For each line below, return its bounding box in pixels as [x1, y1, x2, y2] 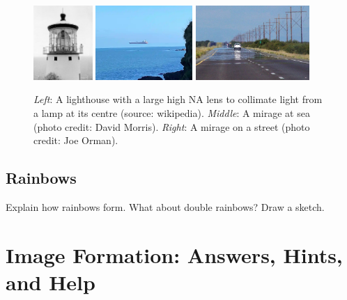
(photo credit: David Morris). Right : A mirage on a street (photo [33, 119, 310, 134]
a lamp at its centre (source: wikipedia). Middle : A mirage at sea [33, 105, 310, 120]
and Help [6, 267, 95, 296]
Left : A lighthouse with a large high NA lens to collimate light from [33, 92, 323, 106]
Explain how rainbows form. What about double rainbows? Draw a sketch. [6, 199, 325, 214]
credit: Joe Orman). [33, 133, 118, 148]
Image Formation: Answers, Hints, [6, 240, 343, 269]
